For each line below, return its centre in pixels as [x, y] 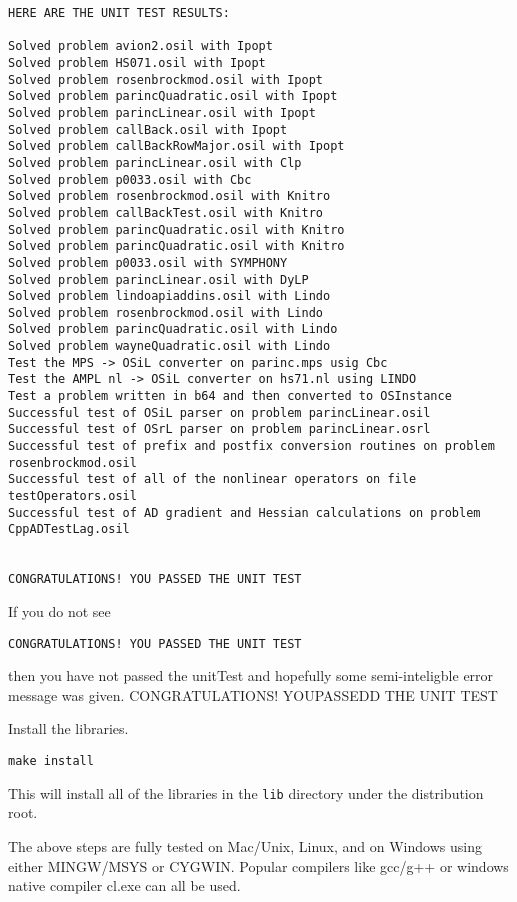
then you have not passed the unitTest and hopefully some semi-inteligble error [251, 675]
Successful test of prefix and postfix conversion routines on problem [251, 446]
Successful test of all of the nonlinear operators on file [212, 479]
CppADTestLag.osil [69, 529]
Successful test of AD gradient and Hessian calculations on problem [244, 512]
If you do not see [59, 610]
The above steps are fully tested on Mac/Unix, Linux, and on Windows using [245, 845]
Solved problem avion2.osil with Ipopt [140, 46]
